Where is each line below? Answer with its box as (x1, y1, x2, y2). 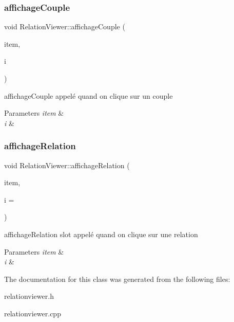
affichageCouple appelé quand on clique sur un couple (4, 90, 173, 101)
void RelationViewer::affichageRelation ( (4, 159, 130, 170)
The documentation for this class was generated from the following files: (4, 273, 230, 284)
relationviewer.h (4, 291, 54, 301)
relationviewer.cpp (4, 308, 61, 318)
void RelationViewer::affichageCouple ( (4, 21, 125, 32)
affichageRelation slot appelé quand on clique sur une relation (4, 228, 198, 239)
